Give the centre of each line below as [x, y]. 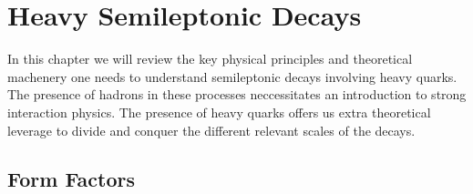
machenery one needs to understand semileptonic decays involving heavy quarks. [232, 76]
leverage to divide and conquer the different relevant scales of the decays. [211, 130]
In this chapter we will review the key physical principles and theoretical [210, 59]
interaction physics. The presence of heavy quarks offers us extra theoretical [219, 112]
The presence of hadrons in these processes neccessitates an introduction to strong [237, 94]
